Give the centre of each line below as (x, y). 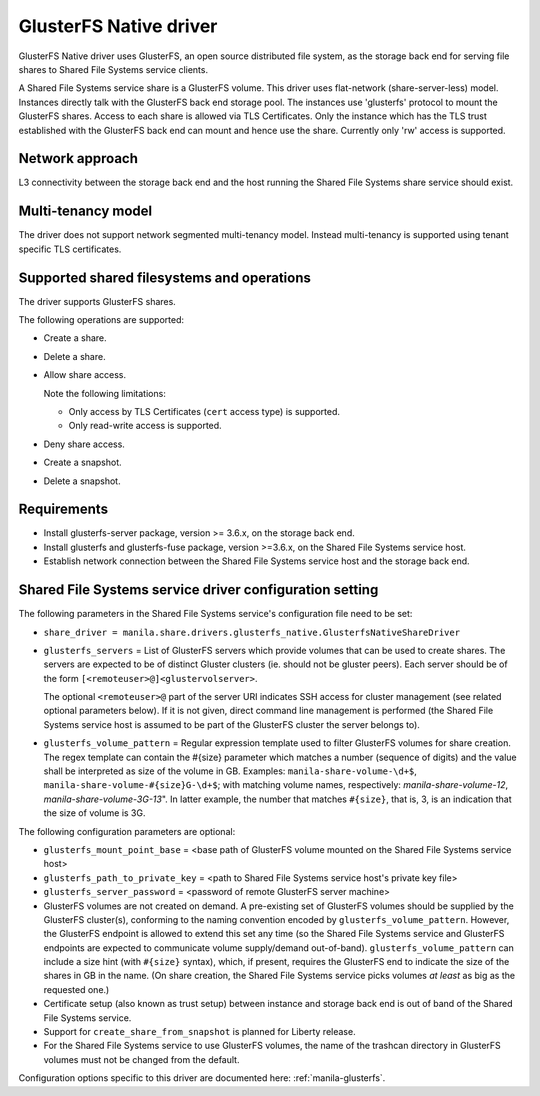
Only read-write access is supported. (145, 426)
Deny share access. (84, 444)
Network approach (78, 158)
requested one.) (76, 989)
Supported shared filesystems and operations (165, 277)
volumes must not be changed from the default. (141, 1059)
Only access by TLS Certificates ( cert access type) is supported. (204, 411)
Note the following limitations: (105, 393)
